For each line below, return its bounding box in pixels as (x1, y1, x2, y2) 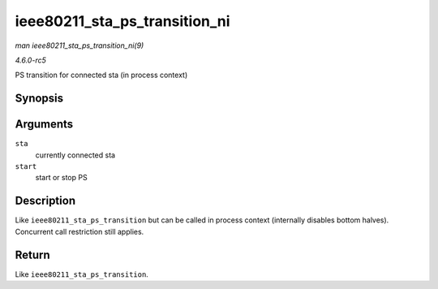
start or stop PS (35, 173, 88, 183)
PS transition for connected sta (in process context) (15, 70, 188, 80)
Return (15, 248, 50, 261)
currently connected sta (35, 150, 116, 160)
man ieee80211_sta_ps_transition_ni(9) (15, 41, 144, 50)
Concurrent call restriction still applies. (15, 226, 144, 236)
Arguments (15, 118, 74, 132)
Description (15, 194, 76, 208)
